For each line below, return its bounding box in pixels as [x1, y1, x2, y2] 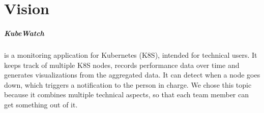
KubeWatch [4, 27, 44, 38]
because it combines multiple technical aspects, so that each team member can [4, 89, 249, 100]
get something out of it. [4, 99, 78, 109]
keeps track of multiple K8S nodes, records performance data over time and [4, 59, 240, 70]
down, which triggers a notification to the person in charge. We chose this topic [4, 79, 252, 90]
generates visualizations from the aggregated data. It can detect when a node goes [4, 69, 260, 80]
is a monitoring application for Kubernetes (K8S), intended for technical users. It [4, 49, 257, 60]
